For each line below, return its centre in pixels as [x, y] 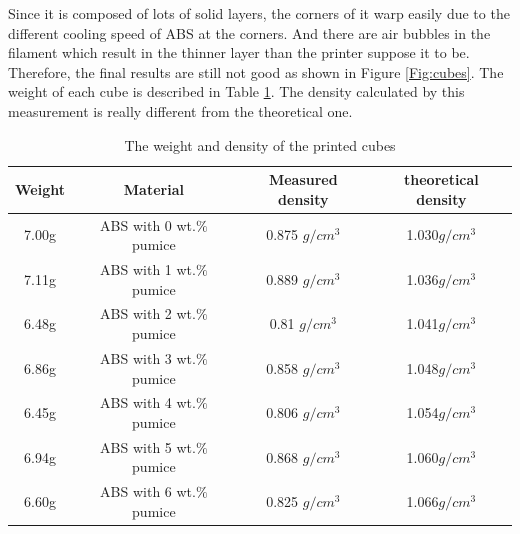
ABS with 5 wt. [148, 446]
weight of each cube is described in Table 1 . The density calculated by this [236, 91]
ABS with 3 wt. [148, 357]
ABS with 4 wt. [148, 402]
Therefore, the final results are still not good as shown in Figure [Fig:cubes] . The [256, 71]
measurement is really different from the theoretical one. [180, 110]
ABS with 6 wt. [148, 491]
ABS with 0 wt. [148, 224]
